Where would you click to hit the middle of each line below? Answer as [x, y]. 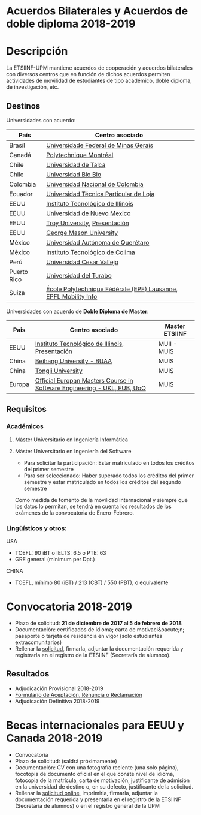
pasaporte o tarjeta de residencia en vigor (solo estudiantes [89, 636]
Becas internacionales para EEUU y [95, 725]
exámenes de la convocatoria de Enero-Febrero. [74, 512]
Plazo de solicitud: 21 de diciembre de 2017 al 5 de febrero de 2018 [98, 623]
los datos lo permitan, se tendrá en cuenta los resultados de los [93, 506]
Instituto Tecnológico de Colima [91, 252]
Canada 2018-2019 [54, 738]
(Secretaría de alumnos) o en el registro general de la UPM [87, 805]
